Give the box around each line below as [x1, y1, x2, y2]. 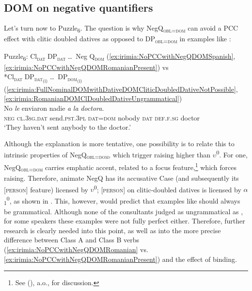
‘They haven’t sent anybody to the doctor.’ [4, 122, 131, 132]
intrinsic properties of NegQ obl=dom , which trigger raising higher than [4, 150, 211, 161]
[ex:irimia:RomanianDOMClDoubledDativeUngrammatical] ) [4, 93, 182, 103]
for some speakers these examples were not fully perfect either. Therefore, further [4, 216, 245, 226]
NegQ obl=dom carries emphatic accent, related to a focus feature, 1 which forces [4, 161, 237, 173]
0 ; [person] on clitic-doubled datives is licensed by [94, 183, 241, 194]
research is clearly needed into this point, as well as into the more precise [4, 225, 221, 235]
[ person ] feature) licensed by [4, 184, 88, 194]
